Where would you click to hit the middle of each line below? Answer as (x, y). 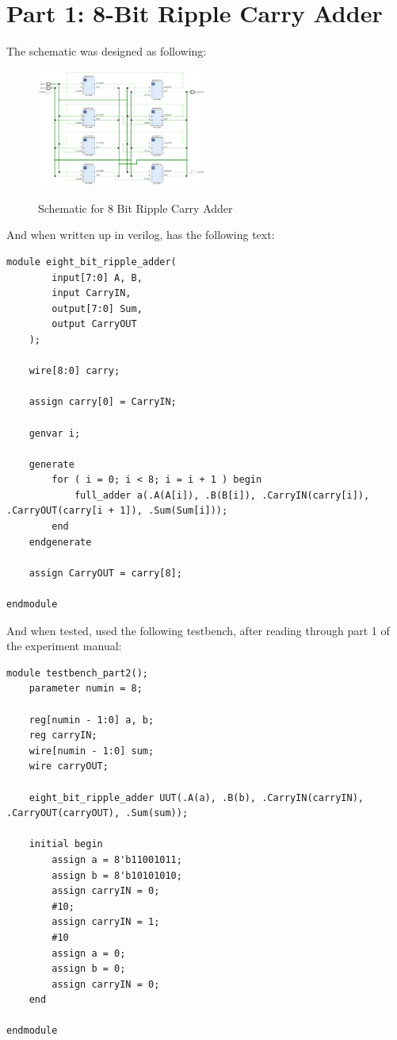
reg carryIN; (63, 736)
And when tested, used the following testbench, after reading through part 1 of (198, 630)
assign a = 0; (89, 953)
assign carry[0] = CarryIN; (103, 402)
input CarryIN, (92, 293)
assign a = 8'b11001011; (117, 859)
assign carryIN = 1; (106, 922)
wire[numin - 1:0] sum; (92, 751)
